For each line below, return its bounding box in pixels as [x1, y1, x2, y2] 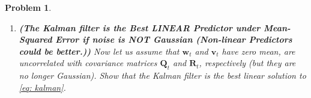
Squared [19, 33, 52, 46]
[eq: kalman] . [19, 81, 66, 93]
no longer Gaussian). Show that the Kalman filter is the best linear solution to [19, 69, 306, 82]
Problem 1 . [5, 1, 52, 13]
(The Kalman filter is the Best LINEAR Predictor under [19, 21, 261, 34]
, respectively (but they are [199, 57, 296, 69]
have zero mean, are [222, 44, 295, 57]
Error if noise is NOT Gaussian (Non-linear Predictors [55, 33, 292, 46]
